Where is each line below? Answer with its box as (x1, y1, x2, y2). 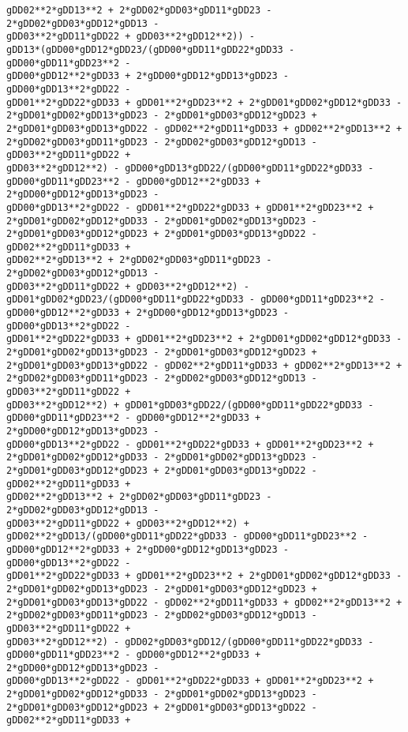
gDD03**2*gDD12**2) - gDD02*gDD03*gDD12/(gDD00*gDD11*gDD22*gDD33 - (6, 636, 374, 648)
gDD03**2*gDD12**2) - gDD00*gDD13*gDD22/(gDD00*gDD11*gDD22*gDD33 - (6, 162, 374, 174)
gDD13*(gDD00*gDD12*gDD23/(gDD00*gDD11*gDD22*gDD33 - (6, 43, 295, 55)
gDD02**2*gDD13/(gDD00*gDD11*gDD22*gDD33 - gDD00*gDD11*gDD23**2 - (6, 531, 369, 542)
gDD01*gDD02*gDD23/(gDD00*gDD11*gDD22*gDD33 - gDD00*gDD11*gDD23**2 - (6, 294, 385, 306)
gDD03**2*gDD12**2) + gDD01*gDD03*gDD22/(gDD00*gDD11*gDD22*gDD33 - (6, 399, 374, 411)
